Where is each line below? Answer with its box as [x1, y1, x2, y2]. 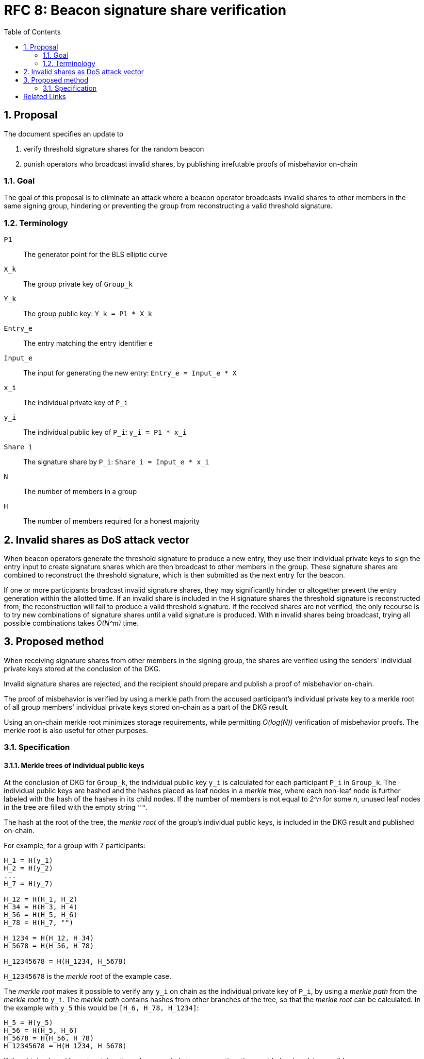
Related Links [23, 92, 66, 101]
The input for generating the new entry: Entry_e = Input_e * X [23, 369, 237, 377]
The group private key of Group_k [23, 280, 133, 289]
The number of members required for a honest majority [23, 517, 200, 526]
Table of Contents [4, 27, 61, 36]
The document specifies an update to [4, 129, 124, 138]
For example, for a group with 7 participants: [4, 841, 146, 850]
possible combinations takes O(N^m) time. [4, 618, 139, 627]
